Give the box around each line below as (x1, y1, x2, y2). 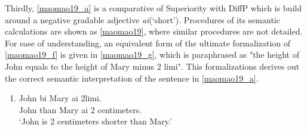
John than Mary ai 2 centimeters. (19, 103, 142, 116)
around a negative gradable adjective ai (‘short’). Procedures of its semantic (5, 13, 280, 26)
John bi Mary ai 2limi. (19, 92, 102, 104)
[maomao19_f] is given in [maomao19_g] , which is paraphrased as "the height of (5, 48, 299, 61)
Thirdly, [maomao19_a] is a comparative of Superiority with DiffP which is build (5, 2, 302, 14)
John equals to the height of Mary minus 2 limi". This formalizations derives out (5, 60, 300, 72)
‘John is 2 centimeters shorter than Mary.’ (19, 115, 172, 127)
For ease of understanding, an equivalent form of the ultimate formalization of (5, 36, 291, 49)
